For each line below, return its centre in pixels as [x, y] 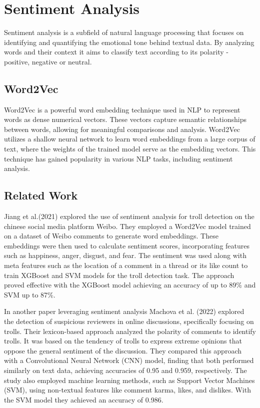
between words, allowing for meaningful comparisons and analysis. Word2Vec [122, 129]
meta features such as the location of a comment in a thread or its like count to [126, 265]
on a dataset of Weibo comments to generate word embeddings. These [111, 236]
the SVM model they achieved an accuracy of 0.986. [84, 399]
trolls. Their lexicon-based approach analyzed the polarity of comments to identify [130, 331]
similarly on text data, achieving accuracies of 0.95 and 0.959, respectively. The [125, 370]
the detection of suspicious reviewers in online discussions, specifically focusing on [129, 321]
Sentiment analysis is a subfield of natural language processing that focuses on [124, 32]
